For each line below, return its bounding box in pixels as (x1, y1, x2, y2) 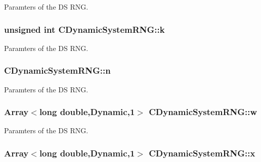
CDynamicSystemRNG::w (149, 105, 257, 118)
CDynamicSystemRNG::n (4, 64, 111, 77)
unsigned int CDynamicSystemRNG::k (4, 23, 165, 35)
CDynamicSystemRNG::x (149, 146, 255, 159)
